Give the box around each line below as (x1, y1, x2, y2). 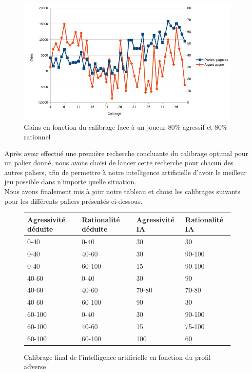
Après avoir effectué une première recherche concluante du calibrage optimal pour (4, 148, 249, 158)
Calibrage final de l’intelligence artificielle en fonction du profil (24, 352, 211, 362)
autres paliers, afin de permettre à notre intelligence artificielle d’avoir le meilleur (4, 167, 247, 177)
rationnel (24, 131, 51, 141)
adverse (24, 361, 46, 372)
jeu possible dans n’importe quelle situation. (4, 177, 136, 187)
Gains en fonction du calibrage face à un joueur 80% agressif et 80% (24, 122, 228, 132)
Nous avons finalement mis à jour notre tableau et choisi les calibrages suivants (4, 186, 241, 196)
